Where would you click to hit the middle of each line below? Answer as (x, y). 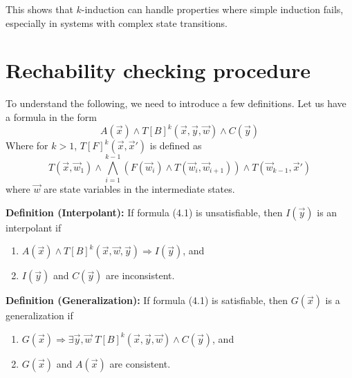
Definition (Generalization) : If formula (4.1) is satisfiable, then (147, 300)
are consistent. (140, 363)
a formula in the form (51, 116)
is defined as (176, 145)
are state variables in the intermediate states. (139, 189)
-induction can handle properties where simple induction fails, (212, 9)
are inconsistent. (140, 275)
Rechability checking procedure (158, 70)
